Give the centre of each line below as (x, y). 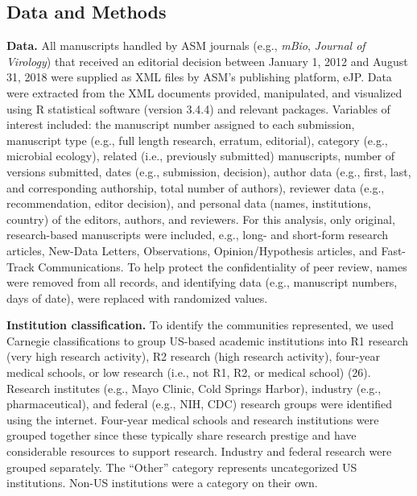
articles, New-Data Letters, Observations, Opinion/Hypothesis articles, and (192, 250)
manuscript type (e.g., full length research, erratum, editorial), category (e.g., (197, 140)
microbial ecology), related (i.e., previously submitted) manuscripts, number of (200, 156)
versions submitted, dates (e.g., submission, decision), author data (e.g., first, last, (209, 171)
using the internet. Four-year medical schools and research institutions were (193, 419)
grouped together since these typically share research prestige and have (182, 435)
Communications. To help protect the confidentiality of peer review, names (223, 266)
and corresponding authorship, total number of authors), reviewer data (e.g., (196, 187)
